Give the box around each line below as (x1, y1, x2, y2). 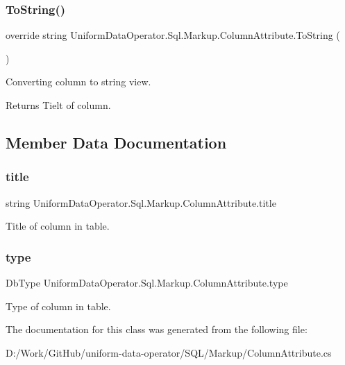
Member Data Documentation (6, 131, 227, 153)
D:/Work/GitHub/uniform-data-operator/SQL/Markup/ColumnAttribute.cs (6, 345, 332, 359)
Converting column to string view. (6, 74, 151, 89)
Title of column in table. (6, 219, 110, 233)
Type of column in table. (6, 298, 111, 313)
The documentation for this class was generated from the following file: (6, 322, 308, 337)
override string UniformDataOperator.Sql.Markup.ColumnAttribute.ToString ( (6, 28, 340, 42)
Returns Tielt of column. (6, 98, 111, 112)
